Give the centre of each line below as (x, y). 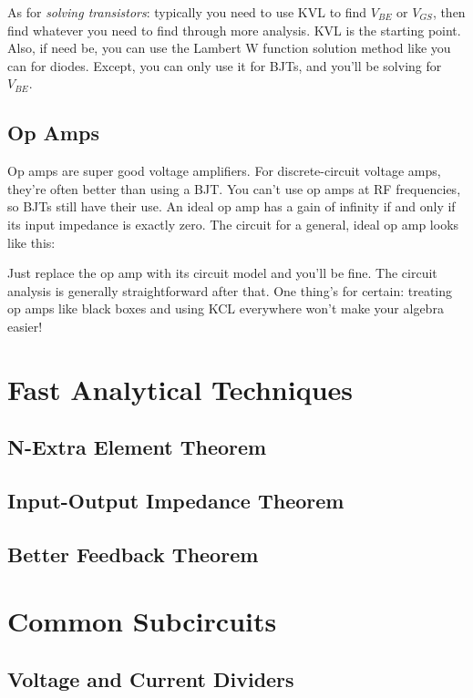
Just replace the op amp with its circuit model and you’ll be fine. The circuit (222, 273)
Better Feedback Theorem (133, 554)
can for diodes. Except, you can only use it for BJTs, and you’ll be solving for (225, 65)
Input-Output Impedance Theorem (176, 501)
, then (449, 12)
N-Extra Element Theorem (137, 447)
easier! (25, 326)
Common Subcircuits (142, 621)
